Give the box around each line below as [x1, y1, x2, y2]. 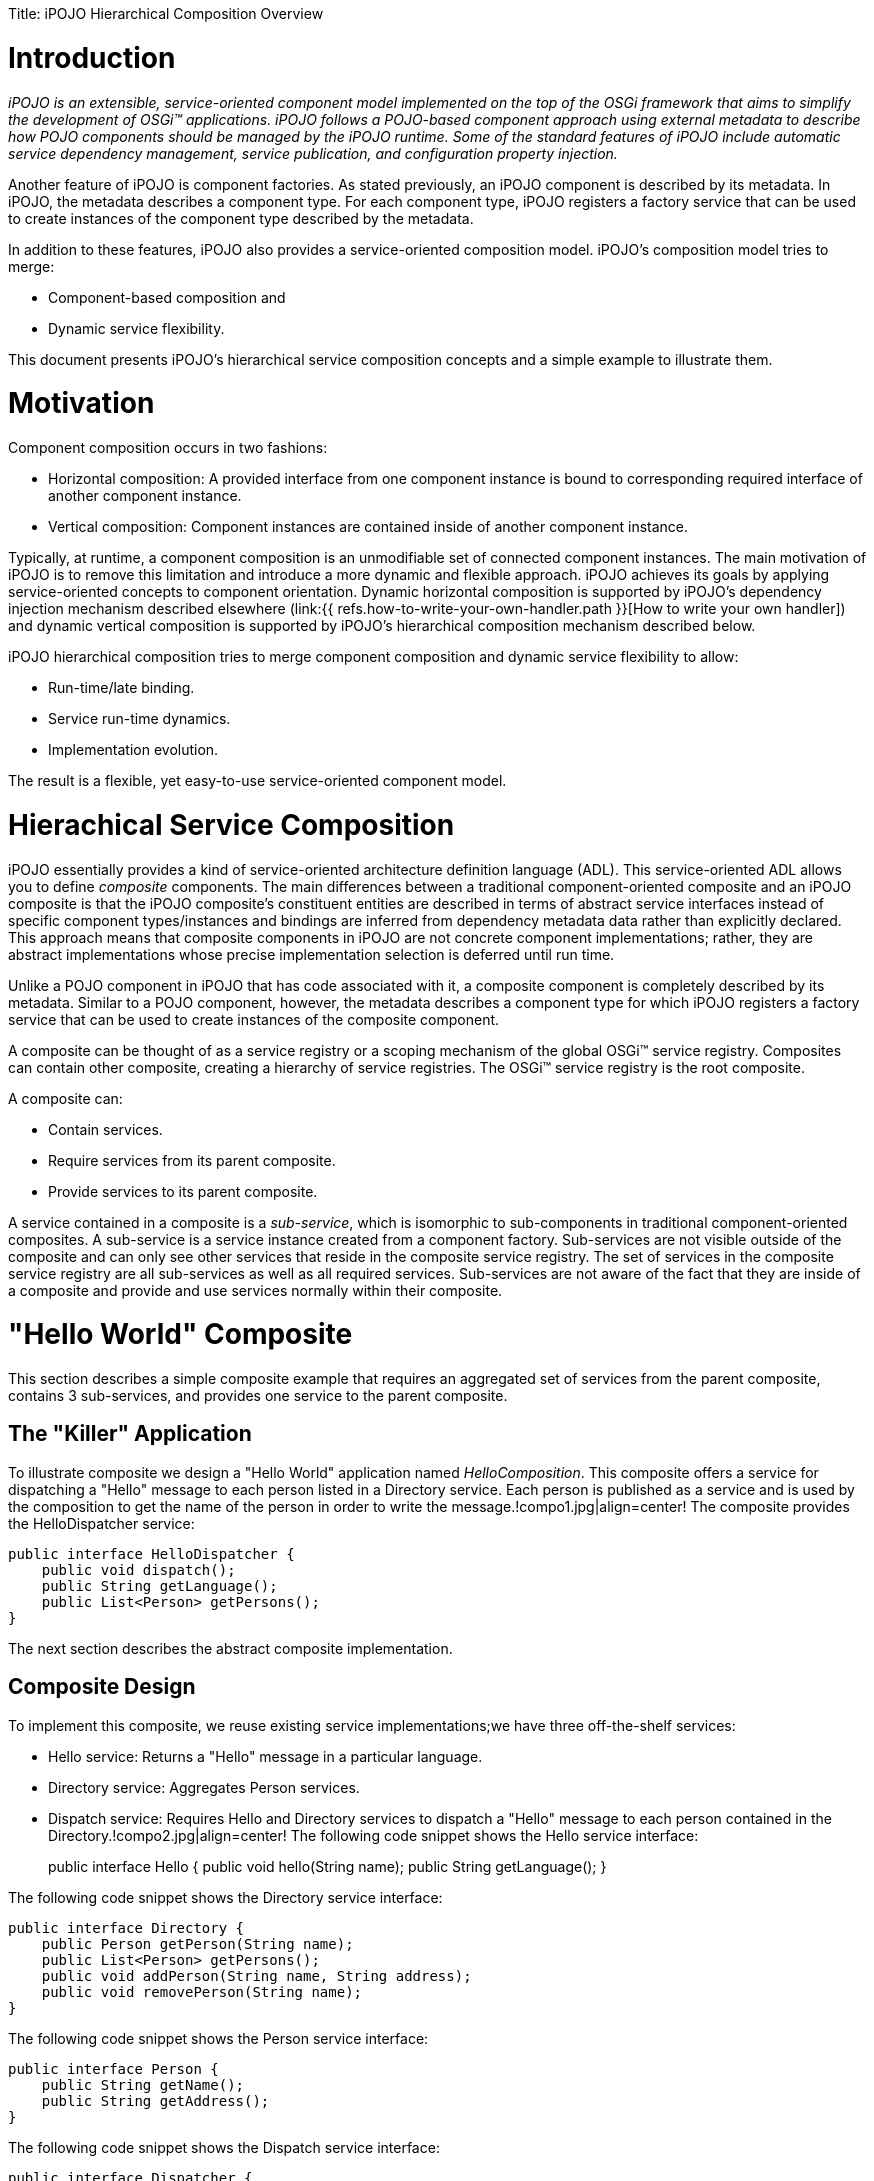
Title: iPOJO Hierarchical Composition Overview [8, 5, 324, 22]
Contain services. [48, 1120, 163, 1138]
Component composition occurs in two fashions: [8, 439, 328, 456]
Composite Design [8, 1674, 196, 1700]
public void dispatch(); [41, 1561, 236, 1578]
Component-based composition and [48, 288, 286, 306]
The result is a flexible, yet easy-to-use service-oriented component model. [8, 772, 507, 789]
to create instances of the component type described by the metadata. [8, 209, 474, 227]
